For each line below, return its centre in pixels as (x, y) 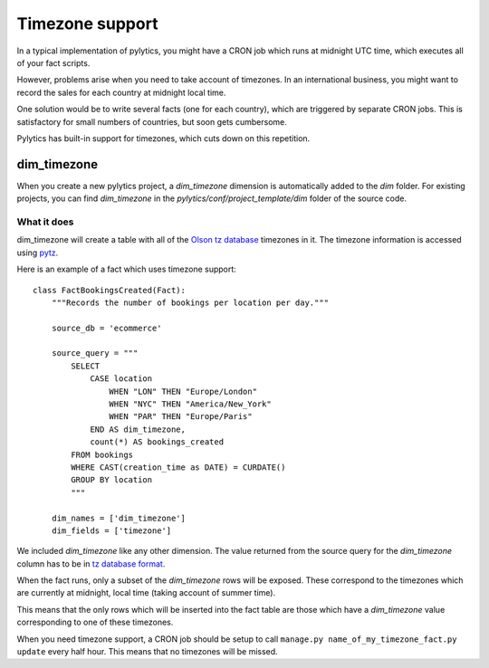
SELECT (86, 366)
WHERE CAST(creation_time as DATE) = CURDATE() (178, 467)
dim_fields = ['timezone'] (111, 530)
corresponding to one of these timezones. (95, 622)
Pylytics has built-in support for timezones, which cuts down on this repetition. (163, 138)
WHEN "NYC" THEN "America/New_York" (190, 404)
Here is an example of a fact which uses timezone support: (127, 269)
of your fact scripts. (53, 62)
